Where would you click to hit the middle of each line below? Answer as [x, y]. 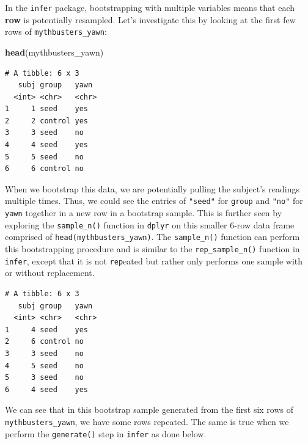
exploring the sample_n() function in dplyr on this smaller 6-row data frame [150, 224]
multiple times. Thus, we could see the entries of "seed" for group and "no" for [154, 201]
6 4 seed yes [47, 389]
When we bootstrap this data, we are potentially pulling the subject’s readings [152, 188]
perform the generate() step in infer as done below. [106, 433]
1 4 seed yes [47, 329]
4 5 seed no [44, 366]
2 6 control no [44, 342]
